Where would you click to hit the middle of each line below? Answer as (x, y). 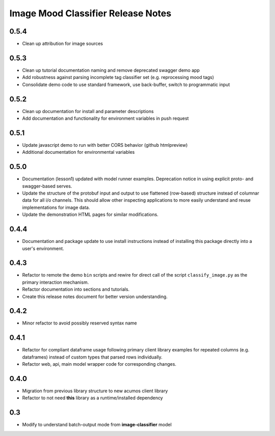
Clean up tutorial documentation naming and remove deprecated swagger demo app (111, 70)
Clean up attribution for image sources (63, 44)
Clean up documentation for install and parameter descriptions (88, 111)
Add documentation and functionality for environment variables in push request (105, 118)
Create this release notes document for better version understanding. (95, 296)
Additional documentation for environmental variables (78, 152)
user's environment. (43, 248)
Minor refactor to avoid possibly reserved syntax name (79, 323)
